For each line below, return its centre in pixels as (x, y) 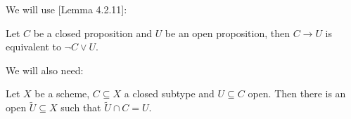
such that (81, 107)
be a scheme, (62, 93)
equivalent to (33, 47)
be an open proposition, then (227, 33)
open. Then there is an (297, 93)
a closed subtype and (169, 93)
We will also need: (45, 70)
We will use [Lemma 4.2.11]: (66, 9)
